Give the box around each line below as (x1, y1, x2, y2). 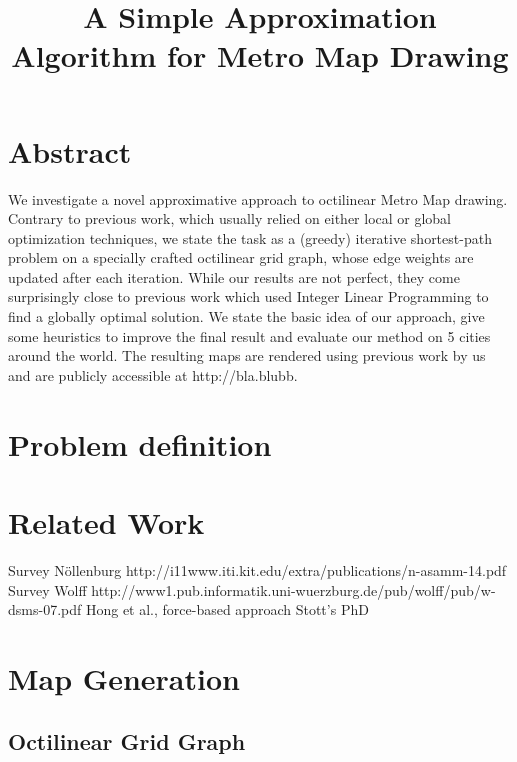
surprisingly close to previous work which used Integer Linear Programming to (8, 286, 489, 307)
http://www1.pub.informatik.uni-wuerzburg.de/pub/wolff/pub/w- (91, 579, 496, 600)
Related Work (8, 502, 205, 542)
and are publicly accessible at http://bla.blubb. (8, 364, 298, 385)
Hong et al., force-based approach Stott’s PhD (85, 599, 369, 620)
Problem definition (8, 423, 272, 464)
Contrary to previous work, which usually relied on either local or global (8, 208, 452, 229)
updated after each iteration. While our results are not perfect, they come (8, 266, 460, 287)
